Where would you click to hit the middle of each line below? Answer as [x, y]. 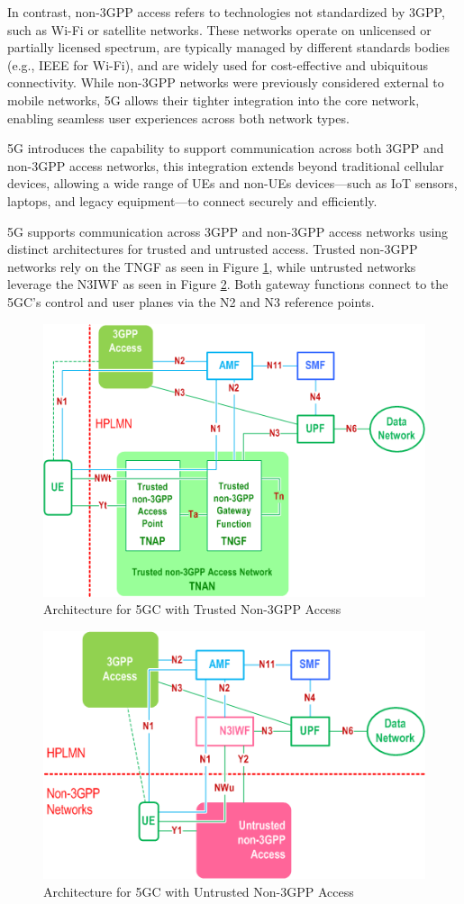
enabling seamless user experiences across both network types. [178, 118]
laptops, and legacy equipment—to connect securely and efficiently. [192, 200]
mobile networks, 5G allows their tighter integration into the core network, [214, 99]
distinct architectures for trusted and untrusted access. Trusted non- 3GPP [213, 249]
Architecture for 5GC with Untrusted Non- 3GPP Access [199, 891]
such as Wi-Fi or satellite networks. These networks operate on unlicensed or [219, 29]
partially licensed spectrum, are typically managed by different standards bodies [228, 47]
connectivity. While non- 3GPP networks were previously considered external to [226, 82]
